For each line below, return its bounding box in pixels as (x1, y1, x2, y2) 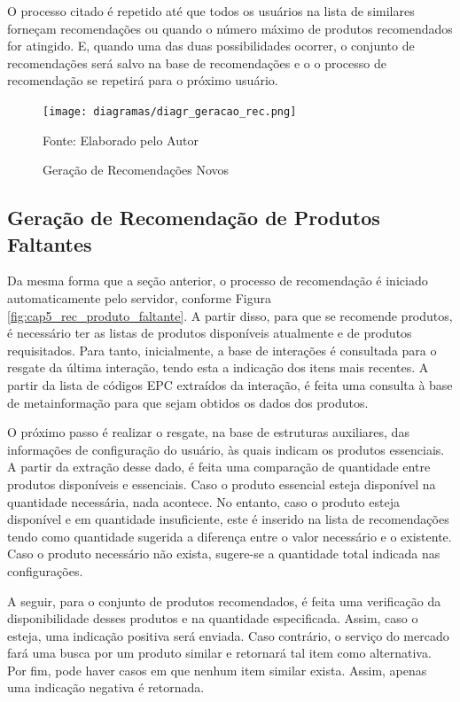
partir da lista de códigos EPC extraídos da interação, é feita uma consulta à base (7, 375, 453, 394)
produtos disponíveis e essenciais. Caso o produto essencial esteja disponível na (7, 474, 436, 493)
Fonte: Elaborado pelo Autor (43, 130, 199, 149)
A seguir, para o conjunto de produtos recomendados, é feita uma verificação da (7, 591, 441, 610)
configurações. (7, 561, 83, 580)
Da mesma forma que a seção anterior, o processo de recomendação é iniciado (7, 271, 428, 290)
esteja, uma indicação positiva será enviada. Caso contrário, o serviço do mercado (7, 626, 449, 644)
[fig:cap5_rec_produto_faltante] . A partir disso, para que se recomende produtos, (7, 306, 453, 324)
